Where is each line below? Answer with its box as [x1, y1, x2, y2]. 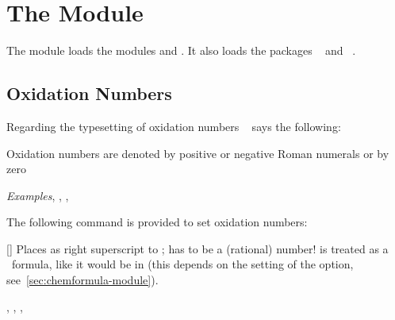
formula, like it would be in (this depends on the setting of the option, [11, 256, 354, 272]
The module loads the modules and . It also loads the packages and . [6, 42, 356, 59]
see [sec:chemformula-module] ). [6, 272, 159, 288]
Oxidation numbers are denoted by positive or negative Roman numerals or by [6, 145, 389, 161]
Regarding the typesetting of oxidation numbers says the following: [6, 118, 341, 134]
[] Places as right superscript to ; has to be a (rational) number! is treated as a [6, 240, 389, 256]
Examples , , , [6, 187, 69, 203]
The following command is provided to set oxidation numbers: [6, 214, 308, 230]
